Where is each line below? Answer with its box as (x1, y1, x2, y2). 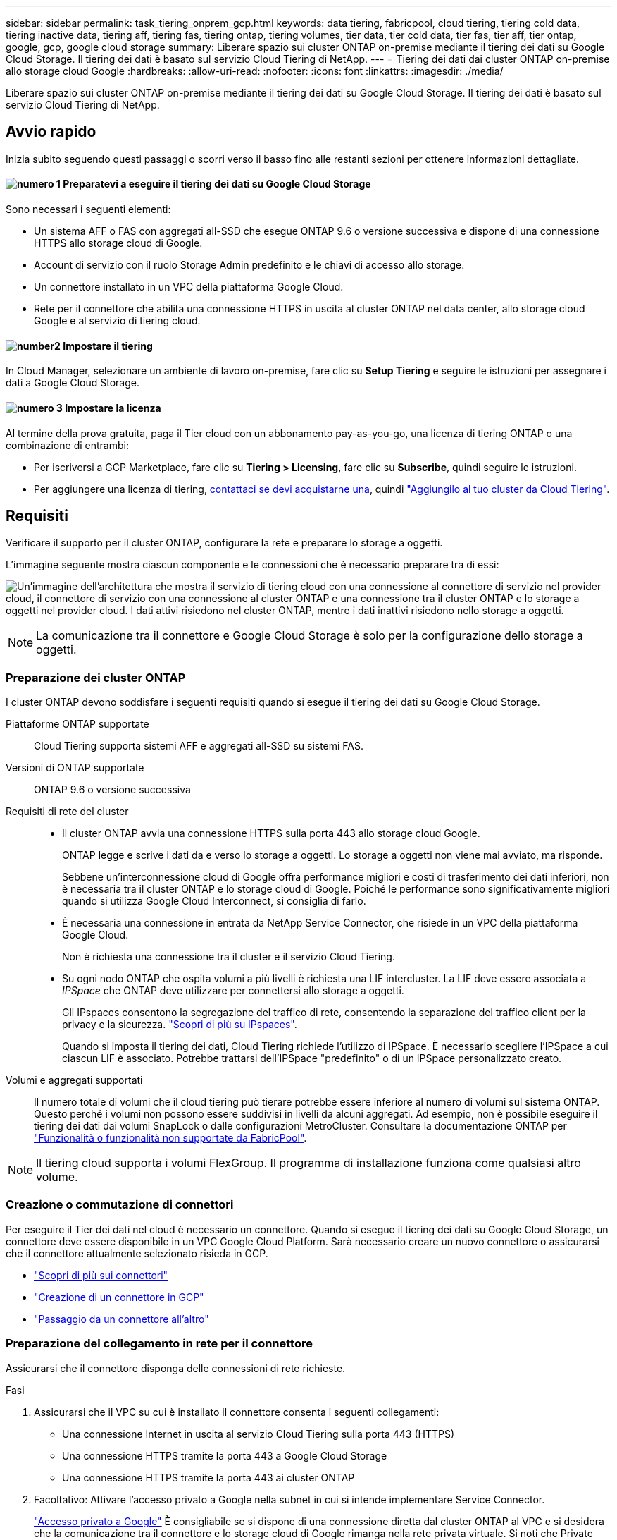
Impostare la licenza (65, 401, 161, 414)
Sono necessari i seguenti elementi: (6, 203, 171, 216)
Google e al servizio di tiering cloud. (34, 314, 201, 327)
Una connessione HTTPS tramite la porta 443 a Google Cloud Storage (62, 1449, 387, 1462)
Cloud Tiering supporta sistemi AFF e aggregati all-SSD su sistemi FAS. (34, 740, 364, 752)
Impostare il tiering (63, 339, 153, 352)
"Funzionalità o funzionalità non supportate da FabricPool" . (34, 1132, 307, 1144)
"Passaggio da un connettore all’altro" (34, 1312, 209, 1325)
